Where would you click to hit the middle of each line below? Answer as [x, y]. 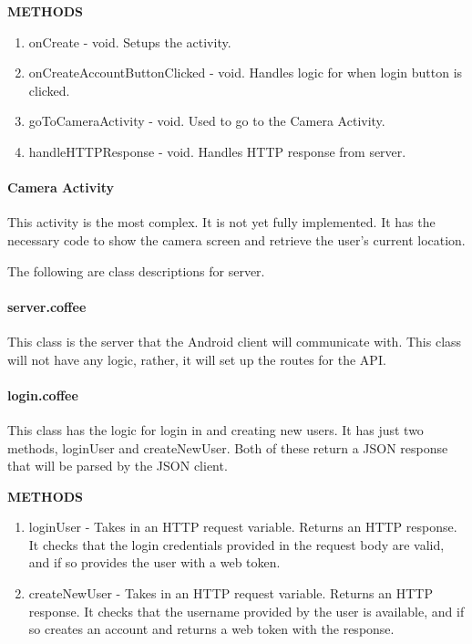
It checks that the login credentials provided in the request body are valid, [236, 544]
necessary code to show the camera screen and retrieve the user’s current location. [236, 239]
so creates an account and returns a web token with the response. [211, 629]
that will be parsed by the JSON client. [118, 466]
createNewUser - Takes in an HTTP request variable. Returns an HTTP [231, 593]
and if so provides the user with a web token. [154, 562]
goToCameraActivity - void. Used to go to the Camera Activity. [207, 121]
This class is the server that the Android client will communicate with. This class [235, 341]
